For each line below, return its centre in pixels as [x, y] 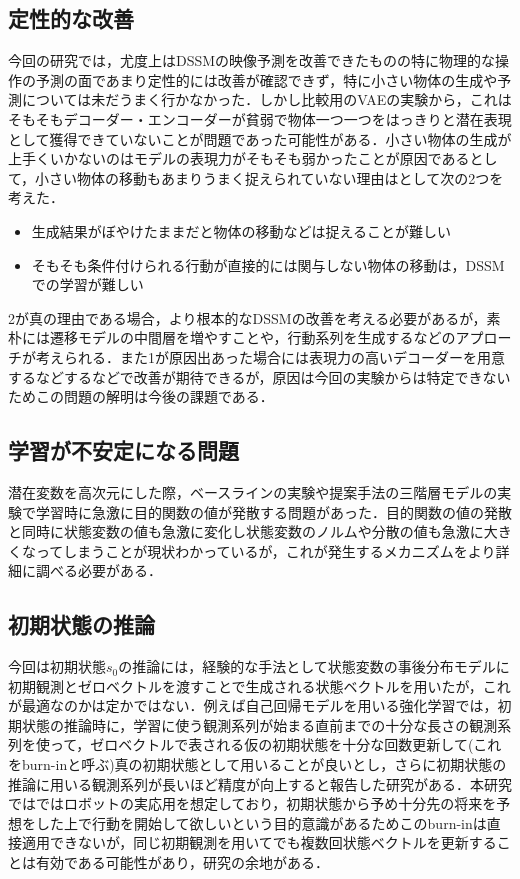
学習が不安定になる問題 [123, 450]
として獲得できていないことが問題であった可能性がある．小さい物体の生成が [260, 138]
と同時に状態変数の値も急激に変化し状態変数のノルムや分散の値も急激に [246, 531]
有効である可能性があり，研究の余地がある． [182, 862]
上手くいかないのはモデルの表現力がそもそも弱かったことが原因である [239, 158]
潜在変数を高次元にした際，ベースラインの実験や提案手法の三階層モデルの [253, 491]
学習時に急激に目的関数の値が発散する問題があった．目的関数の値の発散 [273, 511]
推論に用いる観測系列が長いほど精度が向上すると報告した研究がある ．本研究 [260, 783]
